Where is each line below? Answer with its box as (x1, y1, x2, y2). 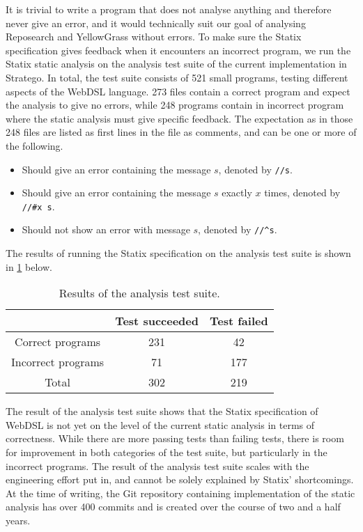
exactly (222, 185, 252, 200)
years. (6, 513, 31, 528)
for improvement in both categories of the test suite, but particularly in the (6, 445, 327, 460)
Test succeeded (115, 313, 199, 329)
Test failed (209, 313, 268, 329)
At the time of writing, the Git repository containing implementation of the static (6, 485, 355, 500)
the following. (6, 138, 63, 152)
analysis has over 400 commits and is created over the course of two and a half (6, 499, 341, 514)
